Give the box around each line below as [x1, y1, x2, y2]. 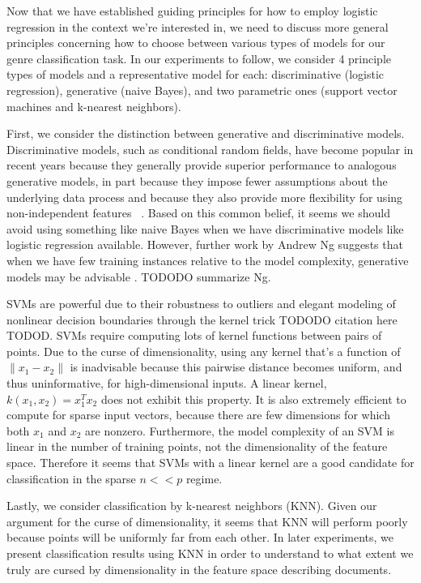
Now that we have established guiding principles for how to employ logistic [6, 2, 378, 19]
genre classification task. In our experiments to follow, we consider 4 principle [6, 49, 392, 66]
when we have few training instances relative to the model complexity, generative [6, 251, 409, 268]
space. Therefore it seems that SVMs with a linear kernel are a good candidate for [6, 454, 415, 471]
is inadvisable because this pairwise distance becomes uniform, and [70, 358, 402, 375]
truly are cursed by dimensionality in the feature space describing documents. [6, 560, 392, 577]
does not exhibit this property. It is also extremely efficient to [100, 390, 406, 407]
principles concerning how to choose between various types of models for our [6, 34, 385, 51]
